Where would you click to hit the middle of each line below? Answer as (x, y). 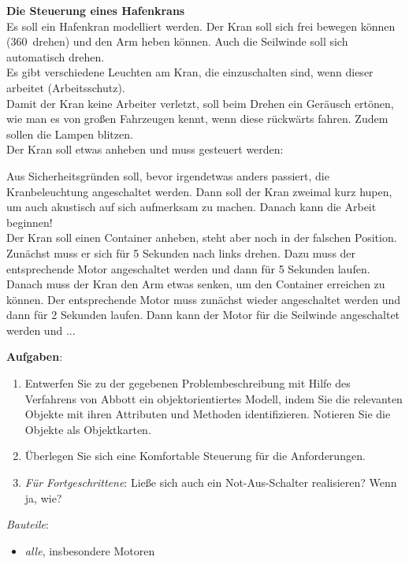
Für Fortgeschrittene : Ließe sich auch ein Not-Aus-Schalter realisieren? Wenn (211, 482)
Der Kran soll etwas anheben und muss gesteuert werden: (145, 149)
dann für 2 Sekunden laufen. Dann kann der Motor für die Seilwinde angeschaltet (203, 315)
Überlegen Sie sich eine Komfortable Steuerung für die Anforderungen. (195, 456)
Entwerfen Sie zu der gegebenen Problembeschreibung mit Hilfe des (188, 383)
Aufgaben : (35, 356)
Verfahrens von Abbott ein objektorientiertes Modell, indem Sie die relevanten (214, 398)
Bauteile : (28, 524)
